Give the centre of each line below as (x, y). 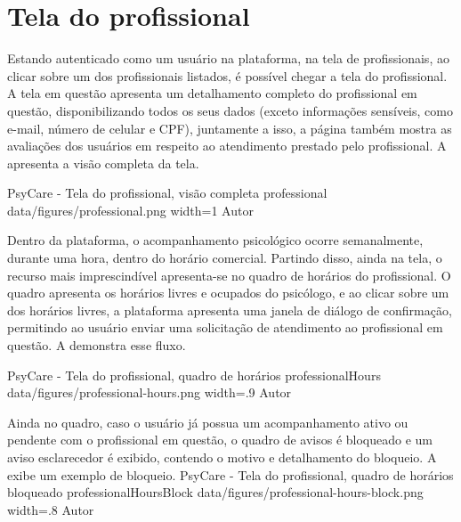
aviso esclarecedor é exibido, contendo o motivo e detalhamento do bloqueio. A (222, 457)
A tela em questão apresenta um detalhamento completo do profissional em (212, 93)
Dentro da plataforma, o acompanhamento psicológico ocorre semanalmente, (215, 240)
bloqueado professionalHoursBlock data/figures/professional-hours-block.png (215, 492)
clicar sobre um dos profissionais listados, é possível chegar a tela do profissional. (227, 75)
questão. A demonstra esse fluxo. (97, 345)
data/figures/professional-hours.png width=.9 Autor (150, 392)
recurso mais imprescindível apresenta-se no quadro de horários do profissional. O (229, 275)
